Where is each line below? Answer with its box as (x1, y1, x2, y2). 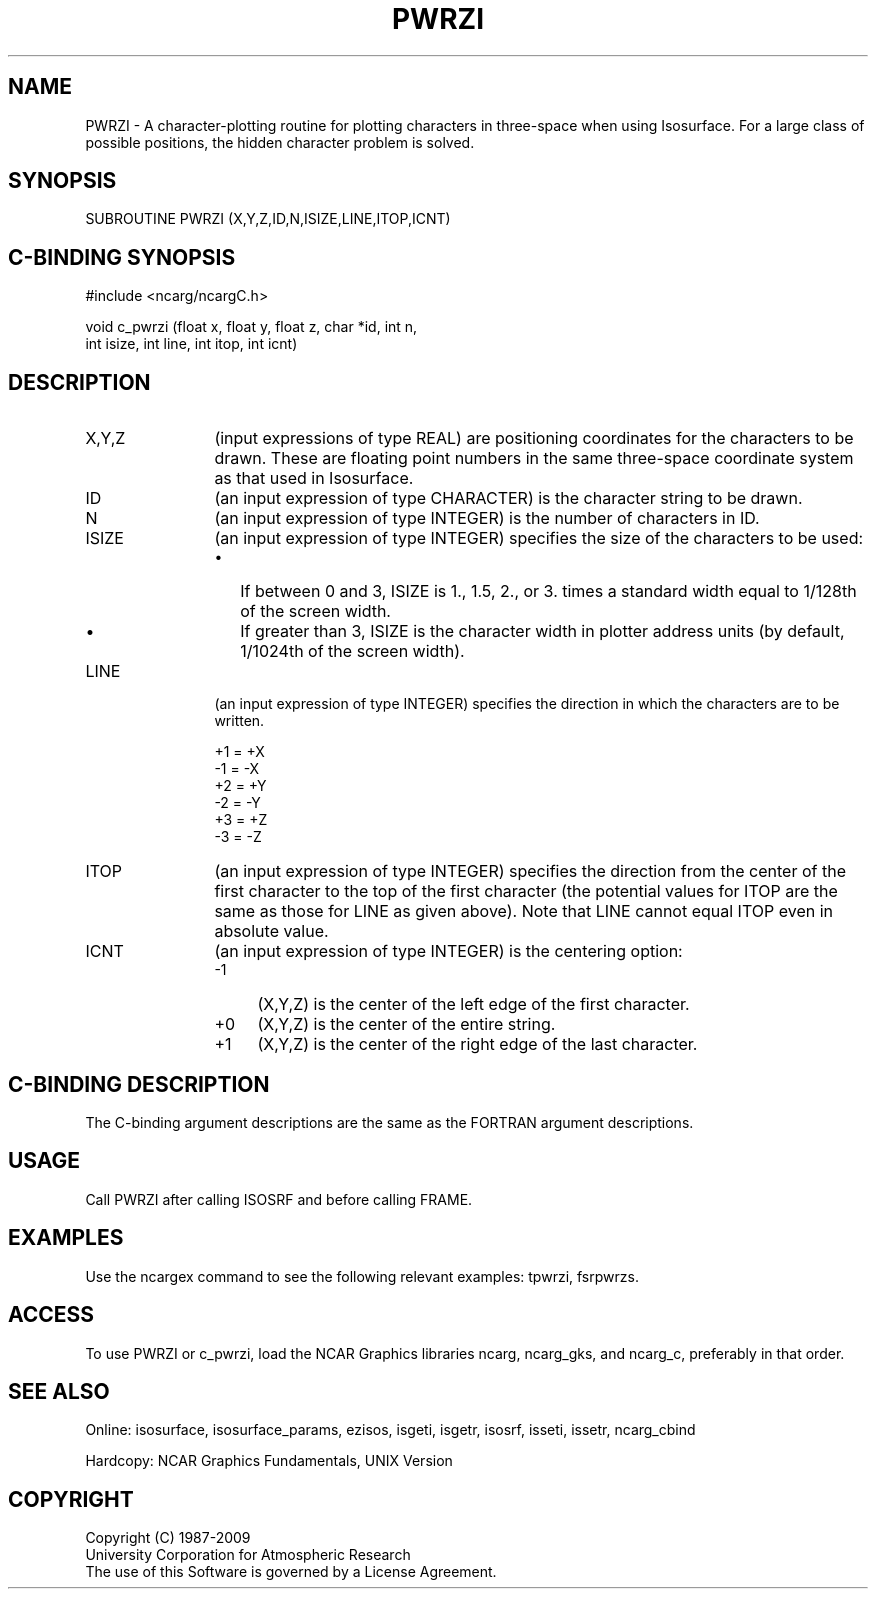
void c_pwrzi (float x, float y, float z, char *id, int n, (85, 318, 418, 336)
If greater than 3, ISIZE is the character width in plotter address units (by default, (240, 621, 845, 642)
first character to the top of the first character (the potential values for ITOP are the (214, 881, 838, 902)
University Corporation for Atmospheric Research (85, 1546, 411, 1564)
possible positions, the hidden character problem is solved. (85, 133, 475, 151)
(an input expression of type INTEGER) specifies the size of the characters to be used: (214, 528, 864, 549)
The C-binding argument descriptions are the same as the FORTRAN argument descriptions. (85, 1113, 694, 1131)
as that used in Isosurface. (214, 468, 414, 489)
